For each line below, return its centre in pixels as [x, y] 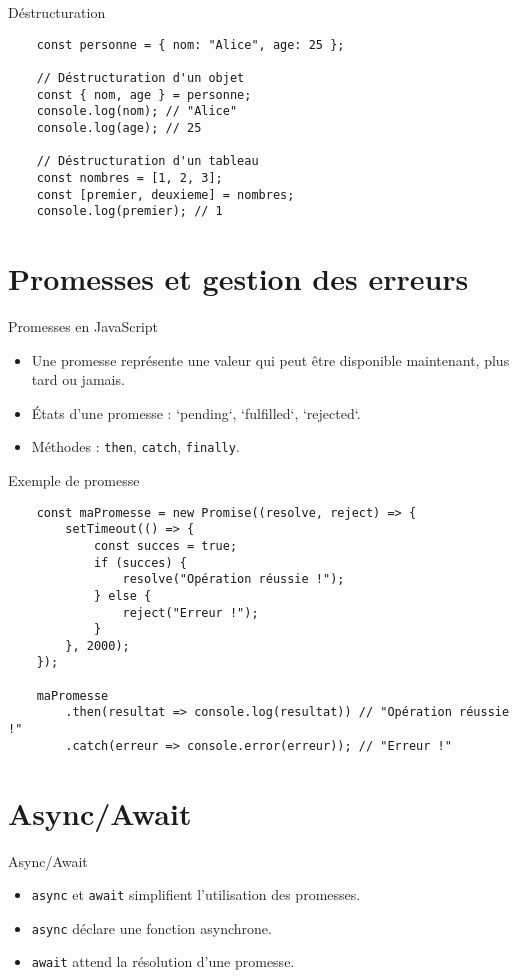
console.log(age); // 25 [119, 127]
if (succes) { [140, 562]
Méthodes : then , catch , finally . [135, 446]
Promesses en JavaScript [83, 325]
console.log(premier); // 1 [129, 211]
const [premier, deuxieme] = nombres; [165, 194]
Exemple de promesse [74, 479]
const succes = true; [165, 545]
